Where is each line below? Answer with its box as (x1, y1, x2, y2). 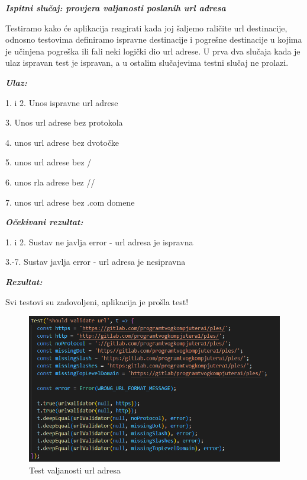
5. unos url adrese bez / (5, 156, 92, 168)
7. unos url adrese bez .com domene (5, 196, 135, 208)
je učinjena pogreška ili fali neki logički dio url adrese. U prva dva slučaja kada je (5, 44, 300, 57)
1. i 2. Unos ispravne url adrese (5, 96, 118, 108)
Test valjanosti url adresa (29, 463, 121, 476)
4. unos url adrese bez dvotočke (5, 136, 119, 148)
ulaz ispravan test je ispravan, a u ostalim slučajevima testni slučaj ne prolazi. (5, 56, 289, 69)
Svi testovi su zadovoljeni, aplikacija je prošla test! (5, 295, 189, 308)
